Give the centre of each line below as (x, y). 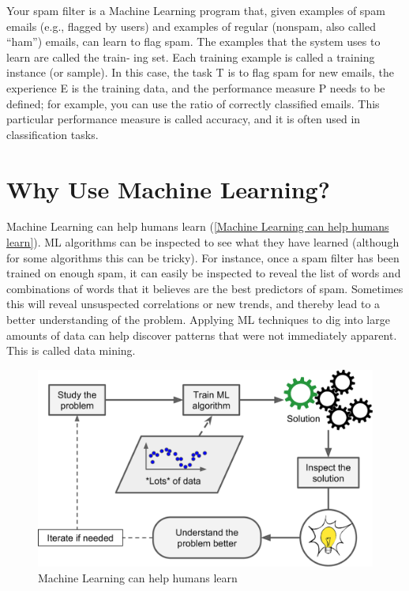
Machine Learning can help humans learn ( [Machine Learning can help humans (198, 226)
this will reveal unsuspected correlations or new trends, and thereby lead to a (193, 304)
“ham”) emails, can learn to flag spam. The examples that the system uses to (193, 41)
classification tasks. (53, 134)
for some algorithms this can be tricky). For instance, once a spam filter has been (203, 257)
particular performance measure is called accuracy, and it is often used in (184, 119)
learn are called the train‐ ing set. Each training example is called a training (191, 56)
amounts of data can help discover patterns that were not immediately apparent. (202, 335)
